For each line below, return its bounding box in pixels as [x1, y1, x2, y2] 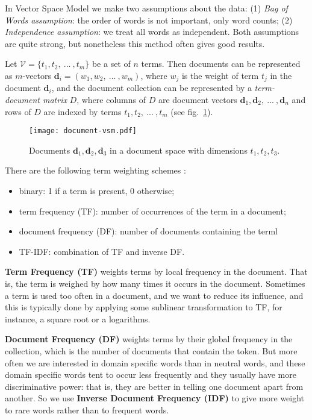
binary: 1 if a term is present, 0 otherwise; [19, 184, 175, 197]
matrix [42, 93, 67, 106]
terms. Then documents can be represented [141, 57, 301, 70]
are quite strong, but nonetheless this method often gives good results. [5, 37, 265, 49]
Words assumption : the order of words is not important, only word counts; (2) [5, 13, 293, 26]
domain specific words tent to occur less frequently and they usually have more [5, 368, 296, 381]
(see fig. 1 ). [170, 105, 213, 118]
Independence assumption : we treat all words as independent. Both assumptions [5, 25, 299, 38]
